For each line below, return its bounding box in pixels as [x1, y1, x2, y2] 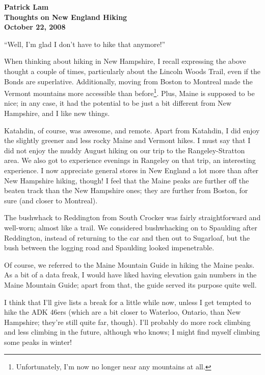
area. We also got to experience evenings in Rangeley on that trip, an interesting [4, 155, 256, 166]
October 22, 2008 [4, 21, 66, 32]
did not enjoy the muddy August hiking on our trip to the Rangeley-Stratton [4, 145, 245, 155]
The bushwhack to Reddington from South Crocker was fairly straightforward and [4, 212, 261, 223]
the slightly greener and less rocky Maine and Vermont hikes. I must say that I [4, 135, 251, 146]
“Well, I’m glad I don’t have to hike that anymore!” [4, 38, 166, 49]
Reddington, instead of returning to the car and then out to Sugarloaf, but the [4, 232, 250, 243]
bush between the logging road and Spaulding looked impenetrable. [4, 242, 215, 253]
